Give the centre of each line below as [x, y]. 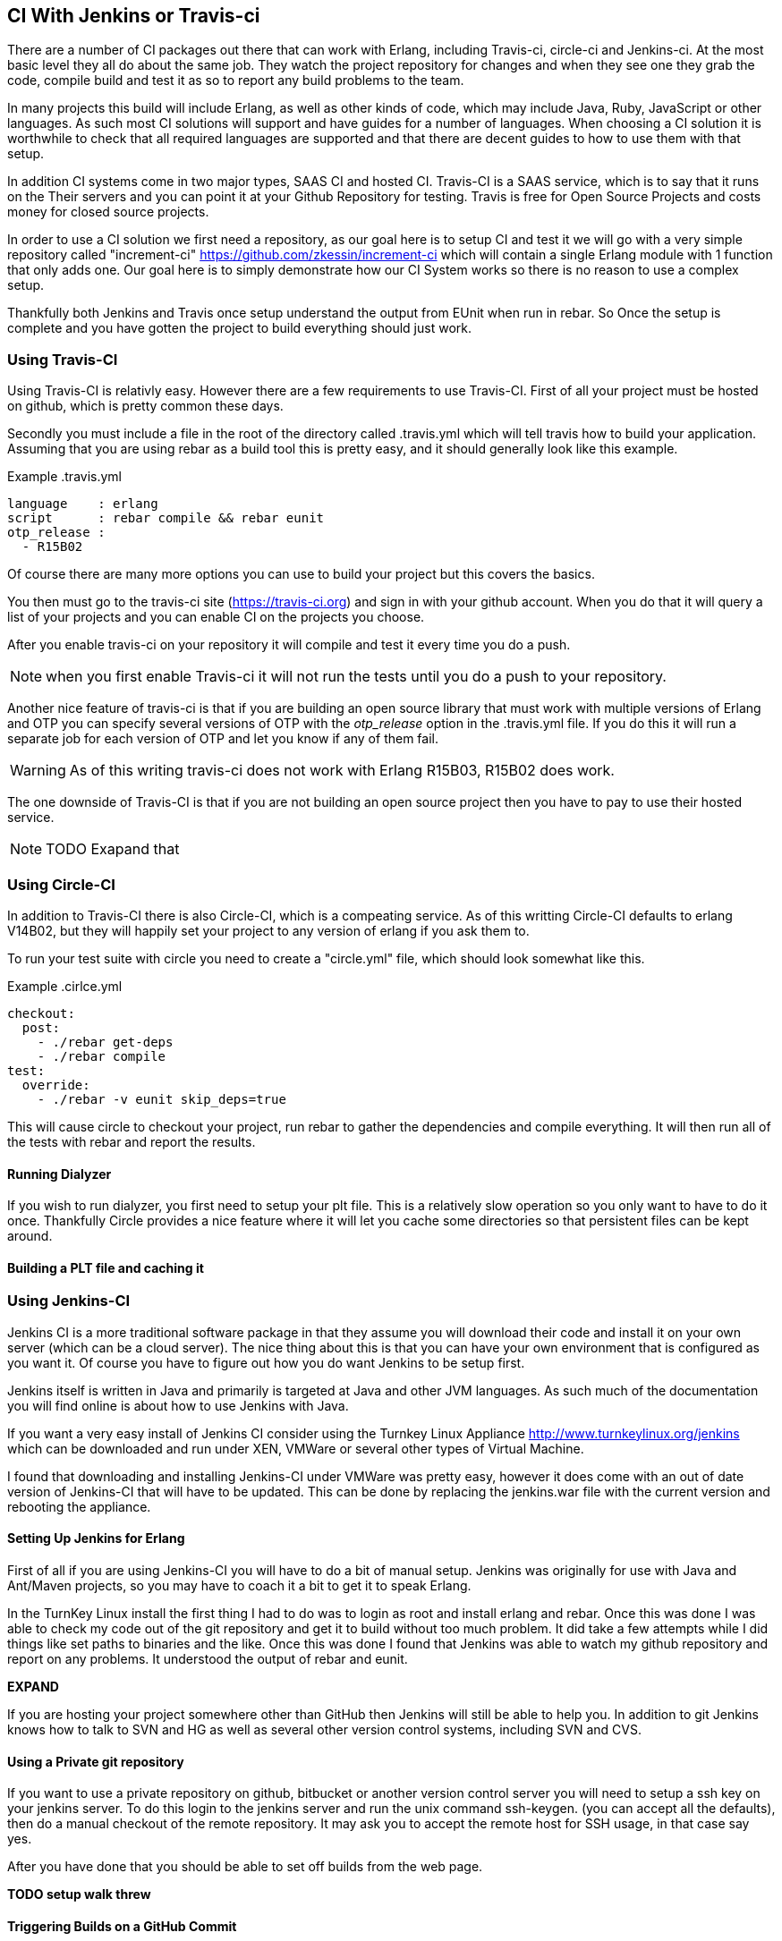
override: [56, 1085]
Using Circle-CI [61, 884]
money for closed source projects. [108, 212]
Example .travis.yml [64, 477]
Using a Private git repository [96, 1761]
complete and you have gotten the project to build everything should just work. [239, 328]
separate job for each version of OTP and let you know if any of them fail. [223, 739]
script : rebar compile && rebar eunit [166, 518]
